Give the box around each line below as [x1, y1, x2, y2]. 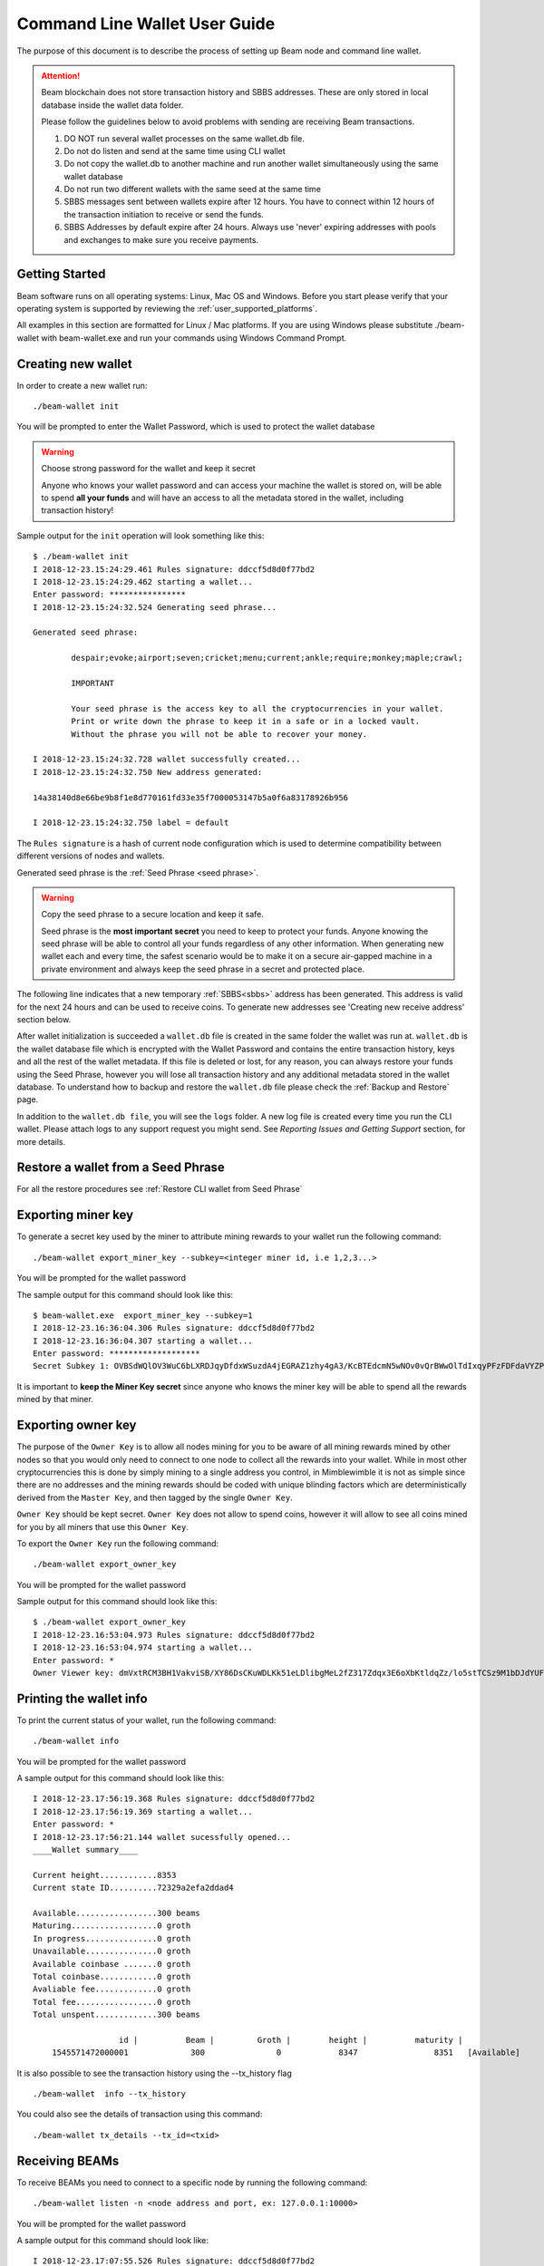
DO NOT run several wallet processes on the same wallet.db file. [63, 132, 306, 144]
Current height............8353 [33, 1870, 177, 1880]
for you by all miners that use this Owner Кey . [16, 1521, 189, 1532]
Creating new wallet [16, 356, 132, 372]
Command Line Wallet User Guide [16, 14, 276, 34]
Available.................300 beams [33, 1908, 201, 1918]
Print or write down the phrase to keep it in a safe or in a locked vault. [71, 716, 421, 727]
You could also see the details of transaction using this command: [16, 2108, 263, 2120]
